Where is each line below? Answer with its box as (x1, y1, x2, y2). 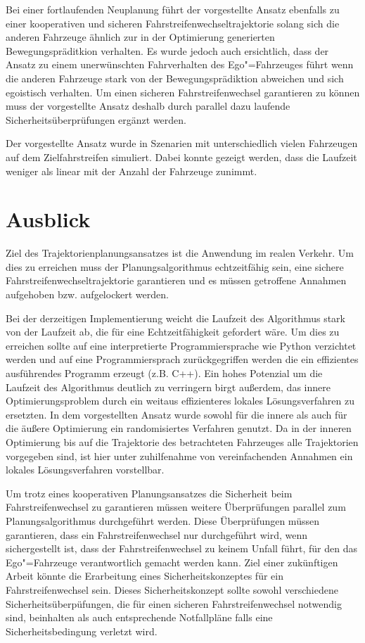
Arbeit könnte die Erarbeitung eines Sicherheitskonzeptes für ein (6, 568, 283, 583)
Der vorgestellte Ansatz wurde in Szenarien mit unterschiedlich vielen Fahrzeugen (6, 136, 358, 151)
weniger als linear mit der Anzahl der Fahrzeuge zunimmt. (6, 163, 257, 178)
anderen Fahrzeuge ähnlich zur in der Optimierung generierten (6, 30, 275, 44)
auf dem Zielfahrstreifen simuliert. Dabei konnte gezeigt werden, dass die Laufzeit (6, 149, 357, 164)
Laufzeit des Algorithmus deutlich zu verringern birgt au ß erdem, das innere (6, 379, 331, 394)
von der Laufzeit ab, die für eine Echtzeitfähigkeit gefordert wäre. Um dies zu (6, 324, 340, 339)
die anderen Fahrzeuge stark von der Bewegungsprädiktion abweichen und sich (6, 70, 344, 85)
